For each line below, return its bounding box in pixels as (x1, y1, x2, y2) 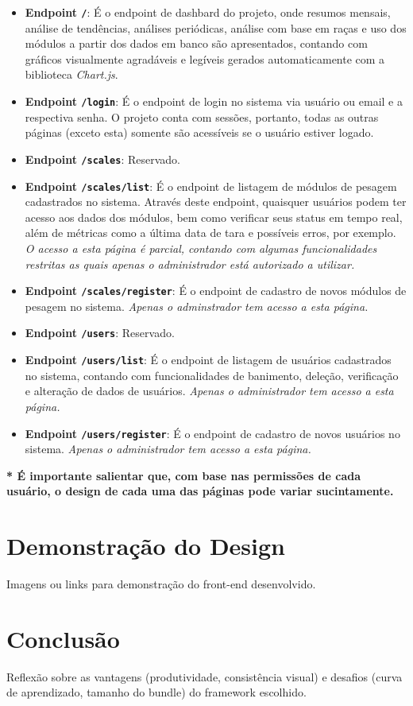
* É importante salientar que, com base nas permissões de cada (6, 467, 361, 483)
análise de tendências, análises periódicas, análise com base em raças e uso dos (25, 19, 407, 36)
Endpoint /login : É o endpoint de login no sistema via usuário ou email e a (25, 93, 403, 110)
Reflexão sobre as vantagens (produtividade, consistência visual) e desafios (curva (6, 668, 403, 685)
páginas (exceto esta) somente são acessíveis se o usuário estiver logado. (25, 124, 374, 141)
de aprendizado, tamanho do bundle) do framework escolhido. (6, 684, 307, 700)
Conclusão (6, 622, 120, 654)
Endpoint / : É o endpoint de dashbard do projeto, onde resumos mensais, (25, 4, 391, 20)
